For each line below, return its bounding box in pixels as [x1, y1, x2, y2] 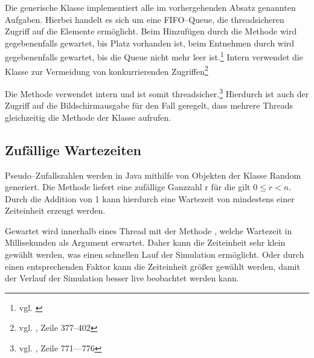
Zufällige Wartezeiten [5, 140, 142, 159]
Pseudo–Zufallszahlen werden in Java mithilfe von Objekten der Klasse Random [5, 168, 301, 181]
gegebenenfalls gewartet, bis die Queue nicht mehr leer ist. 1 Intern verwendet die [5, 49, 303, 63]
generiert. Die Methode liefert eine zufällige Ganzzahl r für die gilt [5, 181, 251, 193]
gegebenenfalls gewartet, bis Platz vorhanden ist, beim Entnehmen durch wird [5, 36, 295, 49]
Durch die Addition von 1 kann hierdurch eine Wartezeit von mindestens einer [5, 192, 295, 205]
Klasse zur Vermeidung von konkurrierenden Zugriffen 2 [5, 63, 208, 77]
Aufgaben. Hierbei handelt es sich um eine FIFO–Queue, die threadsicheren [5, 13, 284, 25]
